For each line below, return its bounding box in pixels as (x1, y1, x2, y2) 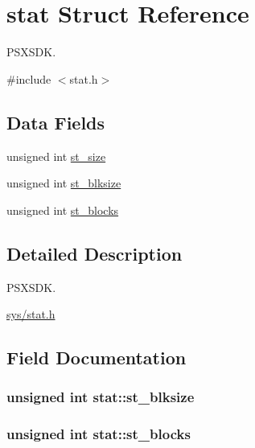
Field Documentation (6, 345, 187, 370)
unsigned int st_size (6, 147, 106, 164)
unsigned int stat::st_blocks (6, 424, 191, 444)
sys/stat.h (6, 306, 56, 323)
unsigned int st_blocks (6, 201, 119, 218)
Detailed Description (6, 240, 183, 265)
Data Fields (6, 109, 105, 134)
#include (6, 70, 51, 87)
